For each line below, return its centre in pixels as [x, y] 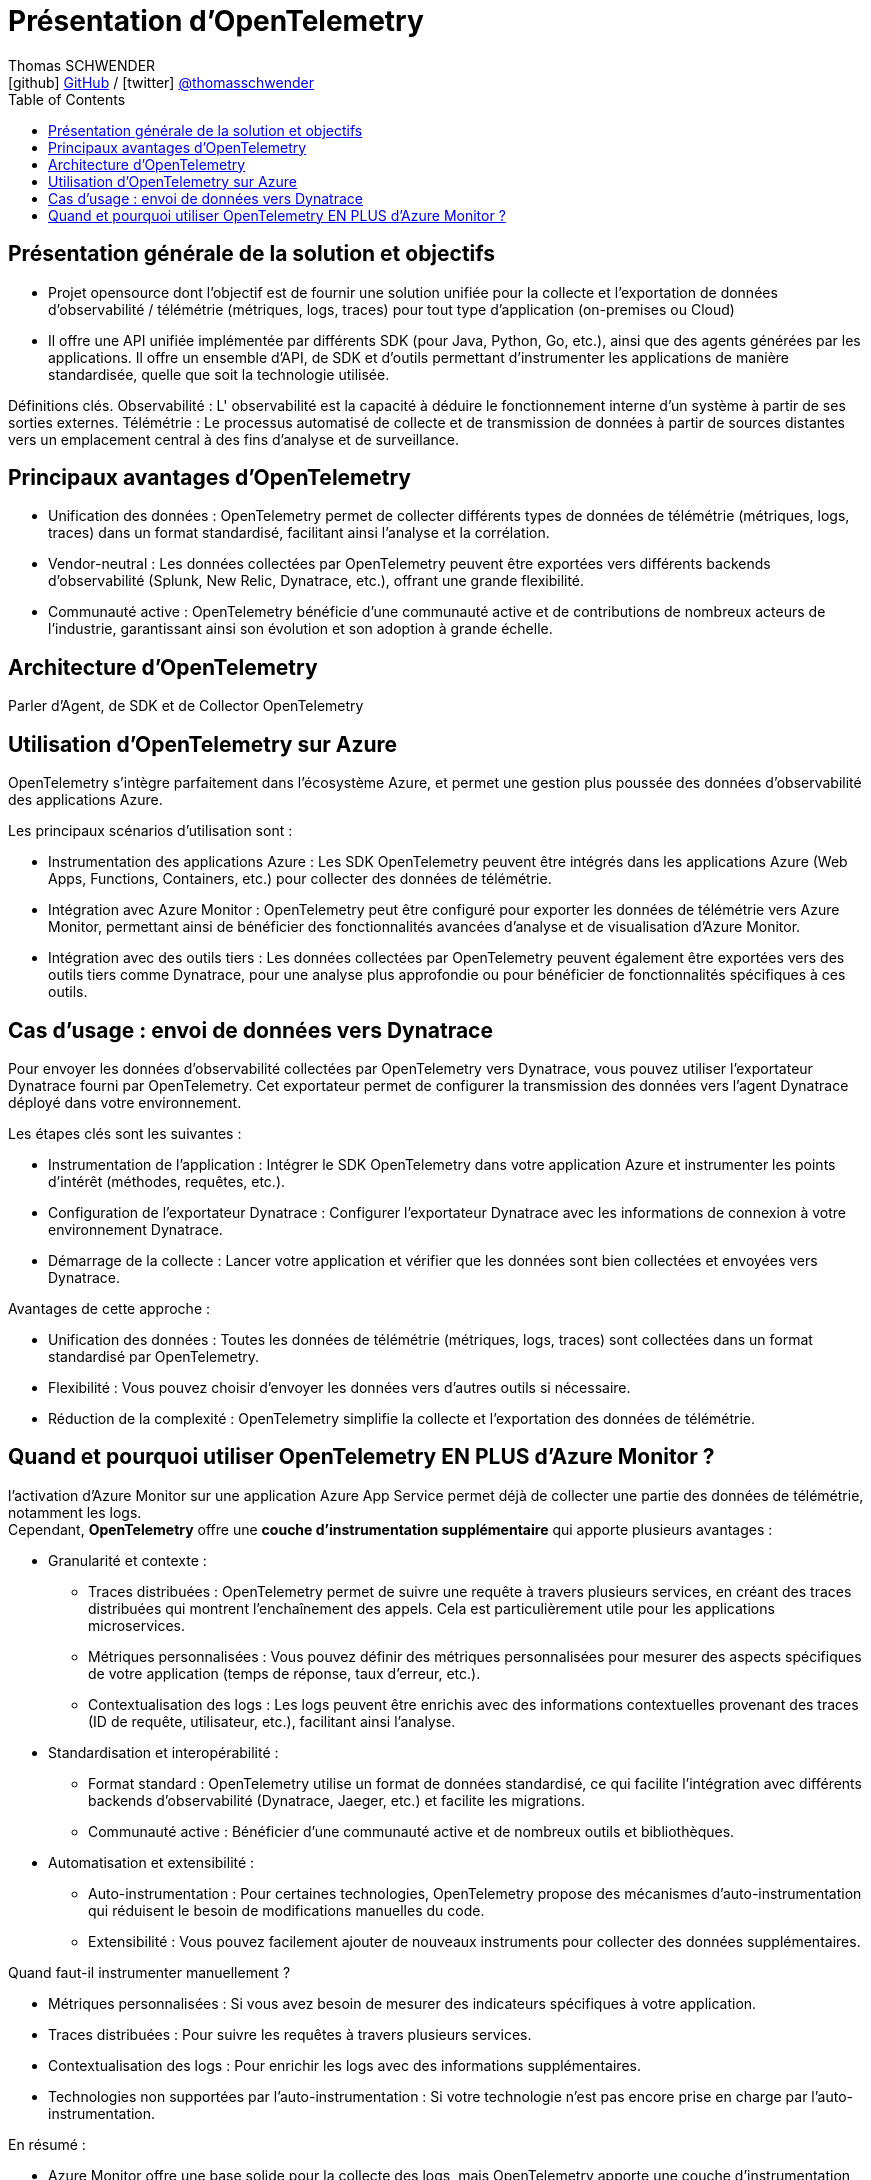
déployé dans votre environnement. [125, 1102]
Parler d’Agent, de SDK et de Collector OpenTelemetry [186, 706]
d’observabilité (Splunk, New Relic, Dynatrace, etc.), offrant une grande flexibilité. [316, 581]
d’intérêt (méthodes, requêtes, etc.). [167, 1181]
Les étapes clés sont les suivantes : [125, 1133]
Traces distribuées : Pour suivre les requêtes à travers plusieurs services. [290, 2034]
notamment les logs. [75, 1512]
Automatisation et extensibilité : [151, 1862]
